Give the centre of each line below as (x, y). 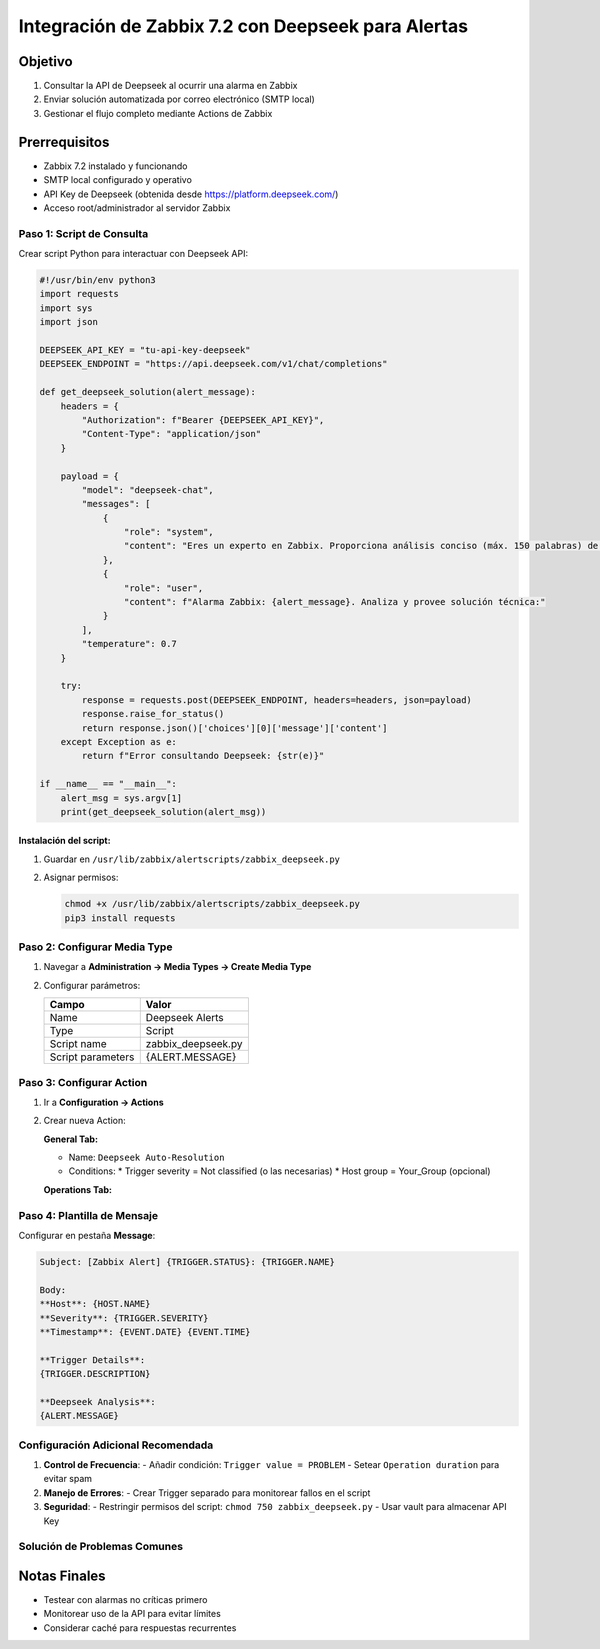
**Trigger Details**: (92, 1359)
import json (69, 322)
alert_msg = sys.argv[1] (121, 798)
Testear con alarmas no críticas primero (125, 1600)
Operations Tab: (77, 1189)
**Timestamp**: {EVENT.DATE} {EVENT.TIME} (145, 1331)
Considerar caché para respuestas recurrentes (140, 1627)
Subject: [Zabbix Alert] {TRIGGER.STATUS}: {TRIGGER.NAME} (187, 1261)
